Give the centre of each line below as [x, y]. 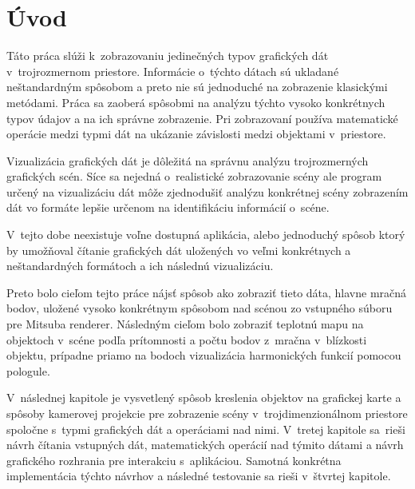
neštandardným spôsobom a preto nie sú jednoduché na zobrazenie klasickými [197, 87]
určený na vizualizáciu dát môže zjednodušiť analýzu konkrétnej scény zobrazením [207, 191]
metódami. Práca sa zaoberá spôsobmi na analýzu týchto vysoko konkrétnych [196, 102]
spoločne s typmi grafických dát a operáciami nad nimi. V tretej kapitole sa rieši [206, 429]
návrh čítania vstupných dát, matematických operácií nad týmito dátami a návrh [205, 445]
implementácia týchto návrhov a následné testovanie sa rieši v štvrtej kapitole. [199, 476]
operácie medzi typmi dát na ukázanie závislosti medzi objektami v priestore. [196, 134]
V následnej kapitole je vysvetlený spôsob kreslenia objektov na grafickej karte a [204, 398]
